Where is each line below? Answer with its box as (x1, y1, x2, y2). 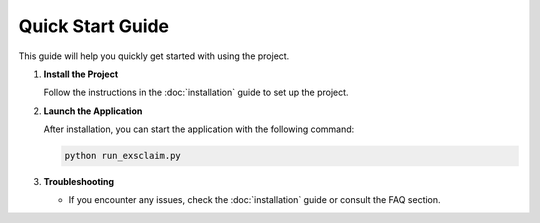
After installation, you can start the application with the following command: (43, 123, 355, 135)
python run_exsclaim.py (64, 150, 182, 162)
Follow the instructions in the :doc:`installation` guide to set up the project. (43, 86, 349, 99)
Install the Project (43, 68, 119, 80)
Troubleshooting (43, 176, 115, 188)
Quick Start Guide (18, 15, 170, 37)
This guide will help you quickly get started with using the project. (18, 50, 290, 62)
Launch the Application (43, 105, 143, 117)
